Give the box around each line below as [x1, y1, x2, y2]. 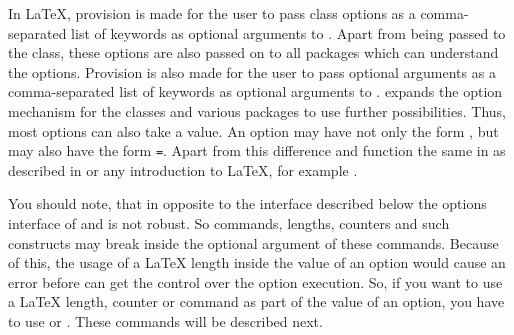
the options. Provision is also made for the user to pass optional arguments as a [8, 61, 496, 82]
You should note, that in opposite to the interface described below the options [8, 193, 487, 214]
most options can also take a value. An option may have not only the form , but [8, 120, 499, 141]
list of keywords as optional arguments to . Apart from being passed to [71, 22, 506, 43]
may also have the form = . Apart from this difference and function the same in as [8, 140, 506, 161]
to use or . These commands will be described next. [8, 310, 323, 331]
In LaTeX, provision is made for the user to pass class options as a [8, 3, 416, 23]
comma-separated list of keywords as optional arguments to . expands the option [8, 81, 503, 102]
